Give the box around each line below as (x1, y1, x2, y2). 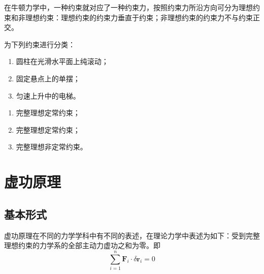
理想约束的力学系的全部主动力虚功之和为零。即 (4, 240, 160, 251)
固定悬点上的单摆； (16, 73, 80, 83)
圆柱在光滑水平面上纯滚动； (16, 56, 109, 67)
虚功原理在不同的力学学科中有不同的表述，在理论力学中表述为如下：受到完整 (4, 230, 260, 240)
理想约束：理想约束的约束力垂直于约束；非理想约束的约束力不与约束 (25, 12, 253, 22)
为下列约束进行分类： (4, 39, 75, 49)
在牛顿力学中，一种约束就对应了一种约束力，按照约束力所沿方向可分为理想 (4, 2, 253, 12)
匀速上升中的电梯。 (16, 90, 80, 101)
